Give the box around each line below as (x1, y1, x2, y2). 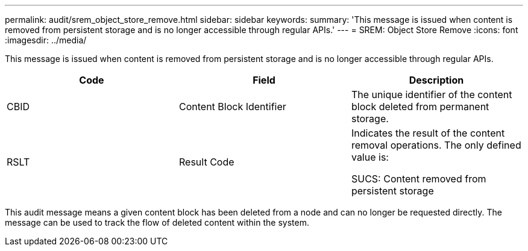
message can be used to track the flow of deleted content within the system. (5, 217, 309, 228)
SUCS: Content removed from (351, 173, 486, 185)
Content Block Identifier (178, 101, 286, 113)
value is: (351, 151, 389, 163)
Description (409, 74, 464, 86)
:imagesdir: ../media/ (5, 35, 87, 45)
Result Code (178, 156, 234, 168)
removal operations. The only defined (351, 139, 521, 151)
